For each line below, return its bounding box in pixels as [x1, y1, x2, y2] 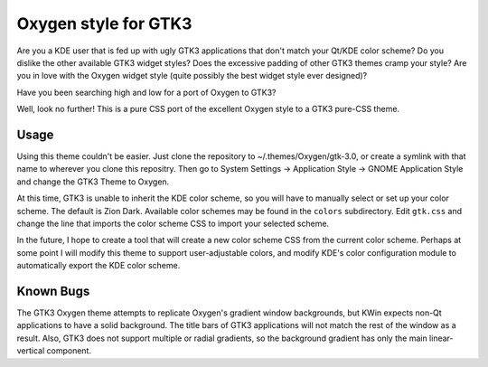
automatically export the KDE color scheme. [16, 260, 181, 271]
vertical [16, 345, 45, 356]
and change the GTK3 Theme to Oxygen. [16, 176, 170, 187]
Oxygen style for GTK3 [16, 14, 192, 33]
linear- [429, 333, 454, 343]
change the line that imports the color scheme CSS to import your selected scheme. [16, 218, 330, 229]
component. [46, 345, 92, 356]
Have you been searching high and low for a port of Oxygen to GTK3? [16, 87, 277, 98]
